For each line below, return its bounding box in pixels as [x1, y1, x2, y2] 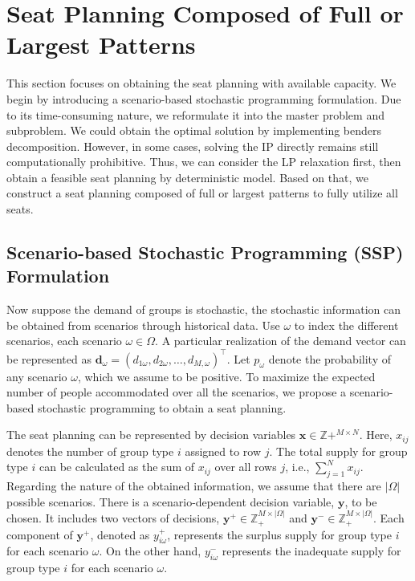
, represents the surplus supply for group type [167, 526, 393, 542]
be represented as [6, 350, 92, 367]
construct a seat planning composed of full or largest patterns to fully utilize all [6, 185, 398, 201]
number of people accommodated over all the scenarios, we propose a [6, 384, 347, 400]
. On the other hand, [99, 542, 201, 559]
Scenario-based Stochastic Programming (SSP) [6, 240, 404, 265]
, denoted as [90, 526, 150, 542]
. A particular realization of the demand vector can [155, 332, 406, 349]
